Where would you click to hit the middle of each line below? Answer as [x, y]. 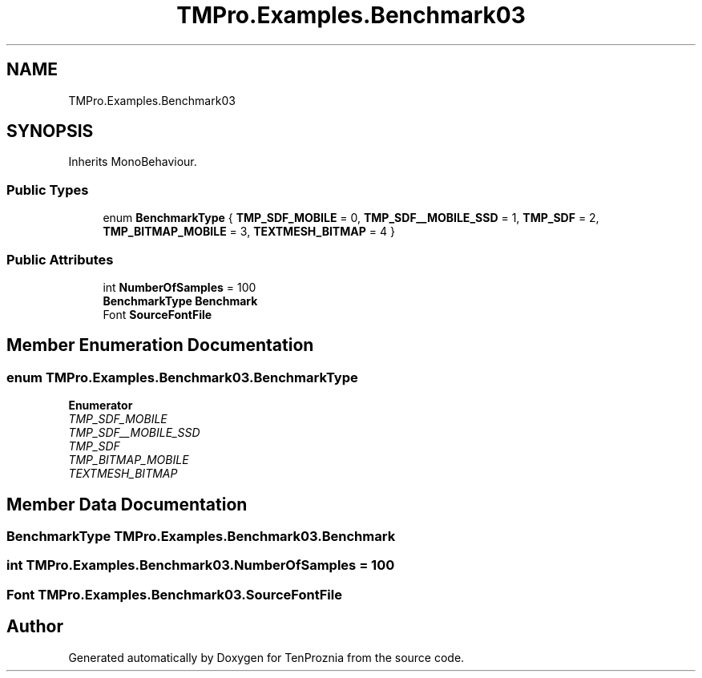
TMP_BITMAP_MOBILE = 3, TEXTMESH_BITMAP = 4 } [249, 232]
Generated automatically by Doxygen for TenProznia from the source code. [266, 657]
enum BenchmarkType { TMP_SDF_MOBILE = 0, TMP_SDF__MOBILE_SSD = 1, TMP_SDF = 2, [351, 218]
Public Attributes [60, 259]
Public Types [48, 190]
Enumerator [101, 406]
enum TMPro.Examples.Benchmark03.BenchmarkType [182, 377]
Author [35, 627]
